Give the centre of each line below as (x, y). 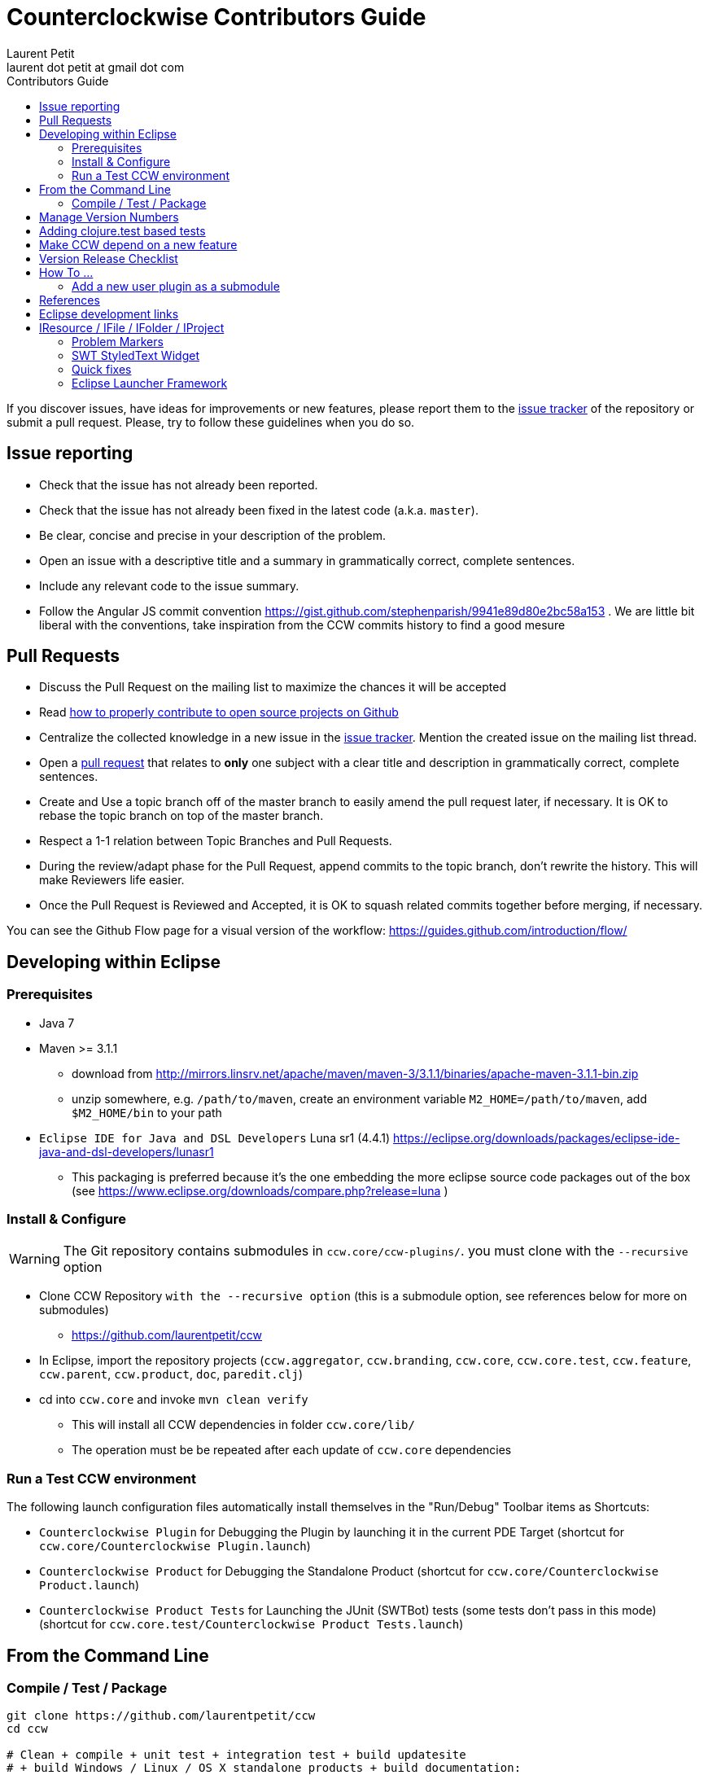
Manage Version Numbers (109, 217)
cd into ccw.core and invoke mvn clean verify (174, 1400)
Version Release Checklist (109, 258)
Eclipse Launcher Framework (150, 383)
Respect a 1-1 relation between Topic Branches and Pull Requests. (216, 841)
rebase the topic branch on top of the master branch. (181, 816)
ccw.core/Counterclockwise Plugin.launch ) (175, 1546)
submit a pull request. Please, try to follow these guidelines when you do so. (211, 422)
